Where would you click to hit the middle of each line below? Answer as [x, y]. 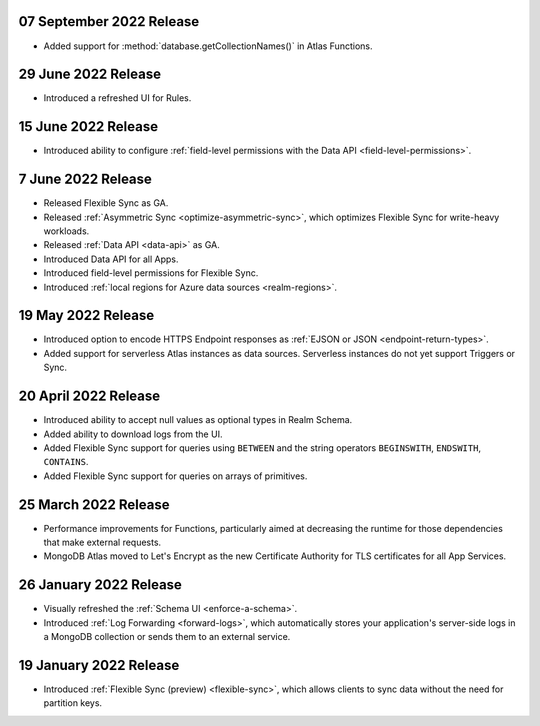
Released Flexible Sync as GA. [106, 203]
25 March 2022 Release [94, 504]
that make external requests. [102, 542]
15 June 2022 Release [88, 126]
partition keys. [73, 703]
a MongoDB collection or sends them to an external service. [167, 637]
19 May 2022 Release [86, 315]
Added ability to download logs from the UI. [133, 434]
